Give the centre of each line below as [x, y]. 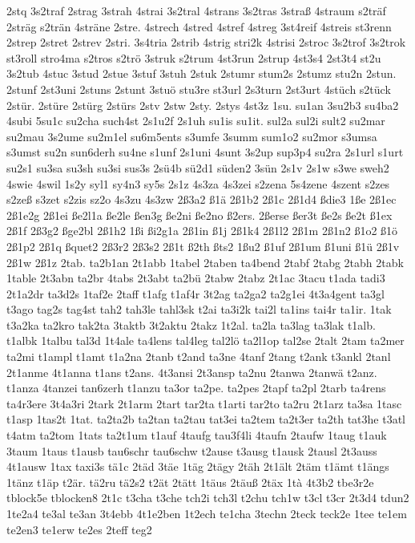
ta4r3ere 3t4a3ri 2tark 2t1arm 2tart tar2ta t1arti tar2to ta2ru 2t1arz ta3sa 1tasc [204, 403]
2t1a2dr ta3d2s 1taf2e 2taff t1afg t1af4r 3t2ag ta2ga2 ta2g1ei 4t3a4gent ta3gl [195, 293]
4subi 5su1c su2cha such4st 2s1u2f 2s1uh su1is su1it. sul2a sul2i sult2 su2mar [196, 121]
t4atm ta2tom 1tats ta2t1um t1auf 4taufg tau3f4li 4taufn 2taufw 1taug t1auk [197, 435]
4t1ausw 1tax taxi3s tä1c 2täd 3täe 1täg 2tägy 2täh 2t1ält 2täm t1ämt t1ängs [198, 466]
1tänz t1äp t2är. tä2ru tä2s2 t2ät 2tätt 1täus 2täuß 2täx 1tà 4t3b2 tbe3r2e [190, 482]
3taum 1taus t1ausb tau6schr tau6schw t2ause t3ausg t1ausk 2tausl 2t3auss [192, 450]
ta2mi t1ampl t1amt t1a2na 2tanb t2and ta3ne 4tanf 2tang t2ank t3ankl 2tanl [199, 357]
